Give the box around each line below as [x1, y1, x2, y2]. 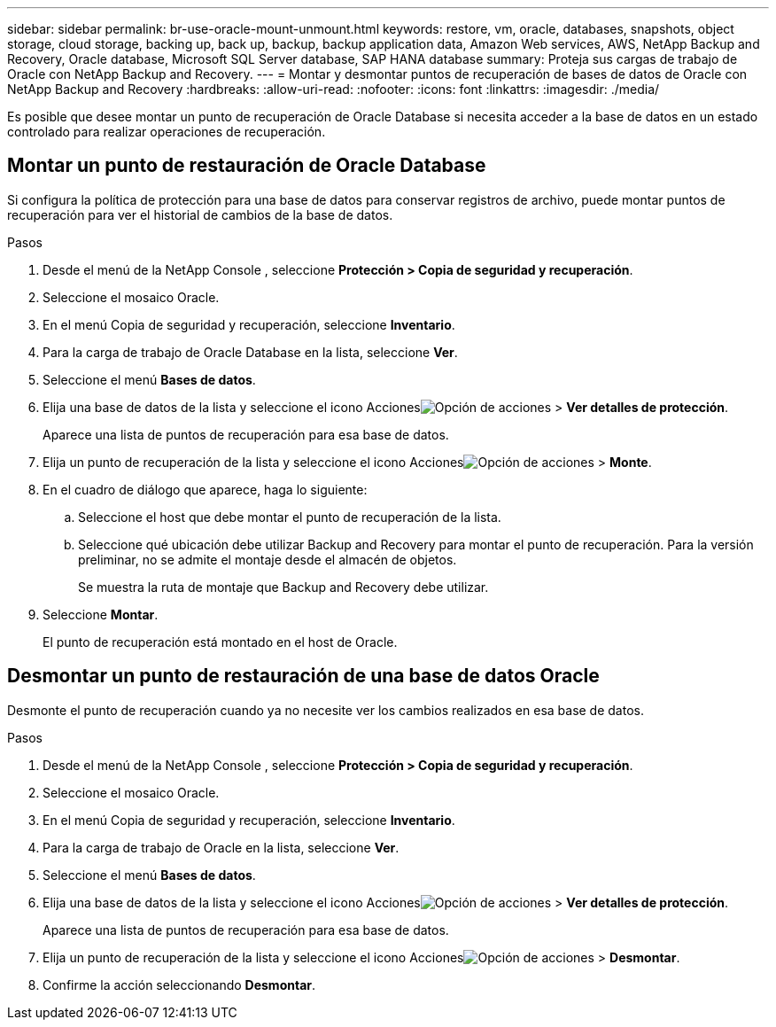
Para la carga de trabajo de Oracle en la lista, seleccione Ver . [43, 839, 400, 855]
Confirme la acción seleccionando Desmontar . [43, 976, 316, 992]
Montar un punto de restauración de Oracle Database [7, 154, 486, 177]
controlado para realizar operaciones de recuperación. [7, 124, 326, 139]
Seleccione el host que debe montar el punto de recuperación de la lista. [78, 509, 501, 525]
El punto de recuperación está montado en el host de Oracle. [43, 634, 398, 650]
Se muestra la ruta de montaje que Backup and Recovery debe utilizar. [78, 579, 489, 595]
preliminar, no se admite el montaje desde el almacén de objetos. [78, 551, 457, 567]
